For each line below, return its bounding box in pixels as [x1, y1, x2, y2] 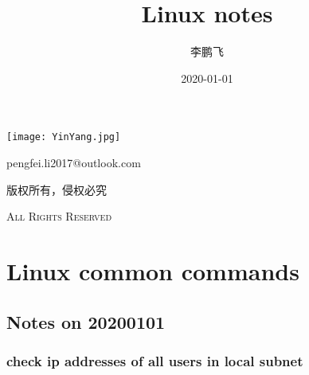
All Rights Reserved [6, 208, 112, 225]
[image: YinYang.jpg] [6, 131, 121, 143]
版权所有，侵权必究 [6, 181, 107, 197]
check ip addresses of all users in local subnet [6, 350, 303, 370]
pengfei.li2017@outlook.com [6, 154, 141, 170]
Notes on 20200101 [6, 309, 166, 334]
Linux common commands [6, 254, 299, 287]
